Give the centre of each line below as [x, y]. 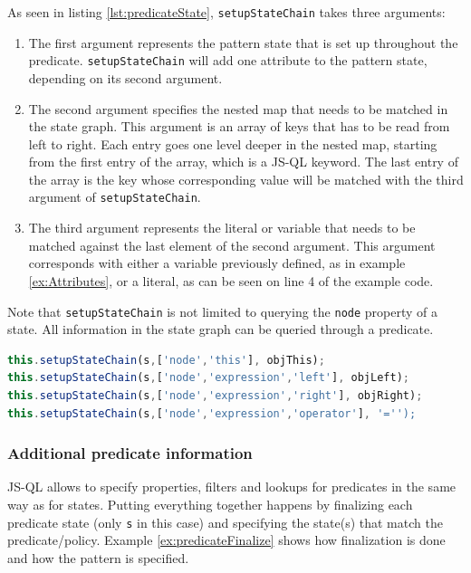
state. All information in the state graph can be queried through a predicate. [221, 329]
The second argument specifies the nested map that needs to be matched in [238, 108]
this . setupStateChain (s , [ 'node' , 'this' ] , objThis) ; [166, 360]
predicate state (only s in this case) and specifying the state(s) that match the [225, 522]
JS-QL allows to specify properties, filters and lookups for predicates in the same [232, 487]
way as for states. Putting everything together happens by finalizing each [210, 504]
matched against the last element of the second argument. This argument [232, 245]
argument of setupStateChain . [115, 197]
